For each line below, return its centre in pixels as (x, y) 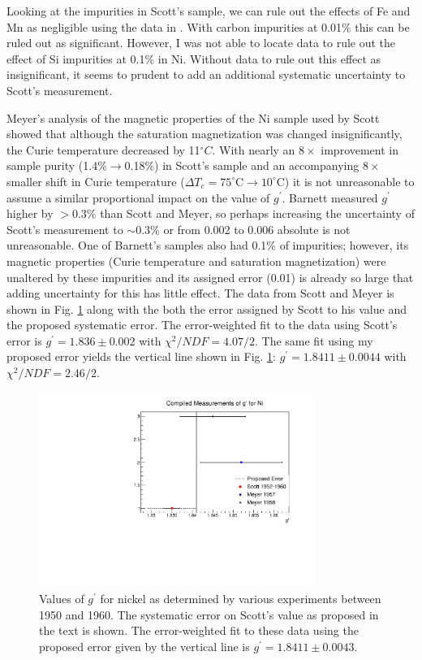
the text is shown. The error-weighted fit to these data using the (199, 630)
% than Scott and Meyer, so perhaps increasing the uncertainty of (250, 213)
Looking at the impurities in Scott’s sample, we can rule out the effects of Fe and (209, 11)
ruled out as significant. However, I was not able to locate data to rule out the (201, 43)
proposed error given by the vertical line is (144, 646)
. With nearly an (254, 149)
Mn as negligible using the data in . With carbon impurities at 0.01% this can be (208, 26)
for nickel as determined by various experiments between (241, 598)
